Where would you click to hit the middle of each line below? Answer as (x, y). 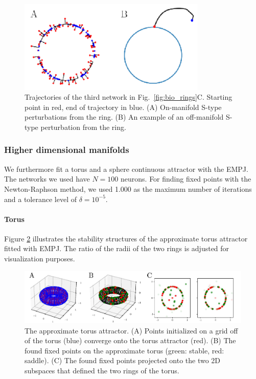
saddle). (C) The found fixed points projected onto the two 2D (123, 360)
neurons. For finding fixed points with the (186, 179)
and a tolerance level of (40, 199)
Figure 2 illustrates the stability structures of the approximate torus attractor (126, 238)
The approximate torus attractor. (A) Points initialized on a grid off (131, 330)
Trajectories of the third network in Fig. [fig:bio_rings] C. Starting (129, 97)
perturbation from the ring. (83, 127)
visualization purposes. (40, 259)
